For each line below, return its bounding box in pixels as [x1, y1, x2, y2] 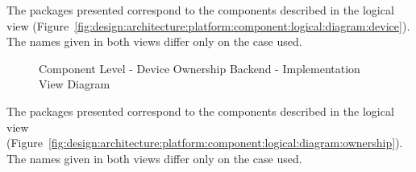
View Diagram [39, 76, 110, 92]
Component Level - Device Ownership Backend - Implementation [39, 59, 360, 76]
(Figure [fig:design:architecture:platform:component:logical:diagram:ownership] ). [6, 134, 403, 151]
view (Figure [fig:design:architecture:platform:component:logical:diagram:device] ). [6, 17, 410, 34]
